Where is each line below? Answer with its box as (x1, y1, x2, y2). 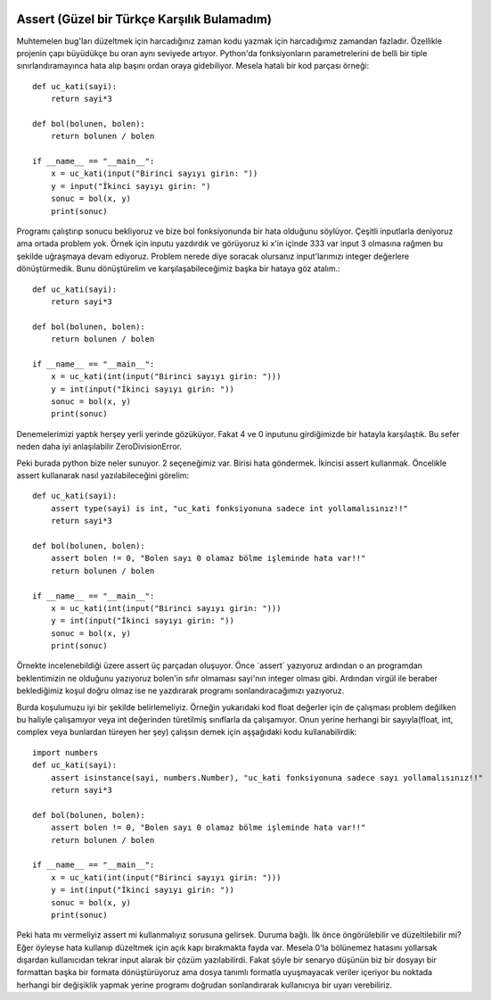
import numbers (32, 748, 99, 757)
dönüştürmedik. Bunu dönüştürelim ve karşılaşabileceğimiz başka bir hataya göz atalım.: (16, 263, 340, 274)
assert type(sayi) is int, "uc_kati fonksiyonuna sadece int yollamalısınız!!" (50, 503, 409, 513)
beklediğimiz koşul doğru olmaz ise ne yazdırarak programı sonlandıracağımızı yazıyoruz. (16, 685, 345, 696)
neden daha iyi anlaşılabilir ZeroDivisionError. (16, 442, 183, 452)
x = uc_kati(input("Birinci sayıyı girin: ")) (50, 169, 258, 178)
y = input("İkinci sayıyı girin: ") (50, 181, 211, 191)
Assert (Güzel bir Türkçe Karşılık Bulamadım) (16, 12, 272, 27)
